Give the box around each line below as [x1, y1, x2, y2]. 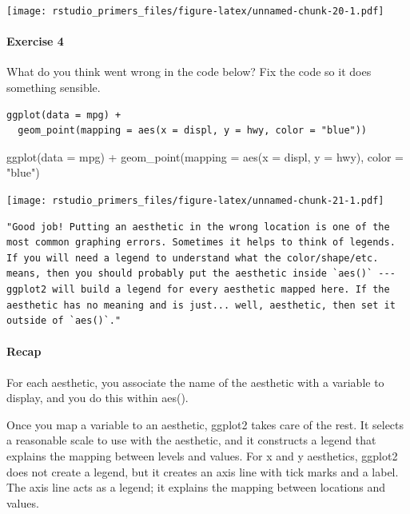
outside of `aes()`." [6, 315, 121, 327]
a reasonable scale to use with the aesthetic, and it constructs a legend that [6, 432, 376, 448]
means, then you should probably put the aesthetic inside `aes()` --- [6, 268, 396, 280]
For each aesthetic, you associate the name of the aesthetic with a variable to [6, 373, 384, 390]
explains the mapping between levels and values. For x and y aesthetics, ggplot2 [6, 448, 398, 464]
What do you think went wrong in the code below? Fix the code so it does [6, 63, 372, 80]
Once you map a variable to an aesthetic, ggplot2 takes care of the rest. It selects [6, 416, 404, 432]
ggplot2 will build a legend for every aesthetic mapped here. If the [6, 284, 390, 296]
